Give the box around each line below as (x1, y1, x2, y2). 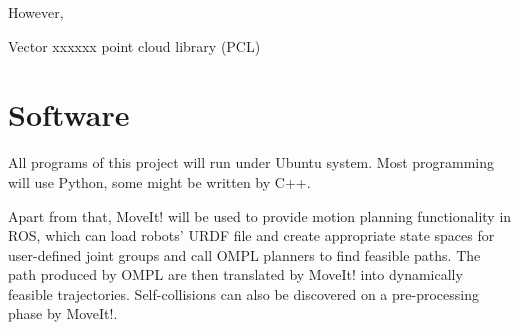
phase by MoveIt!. (8, 303, 118, 324)
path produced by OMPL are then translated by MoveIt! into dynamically (8, 264, 463, 285)
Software (8, 94, 130, 135)
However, (8, 2, 64, 22)
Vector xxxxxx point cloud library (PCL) (8, 35, 261, 56)
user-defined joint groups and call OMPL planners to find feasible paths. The (8, 244, 481, 265)
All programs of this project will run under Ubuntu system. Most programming (8, 152, 495, 173)
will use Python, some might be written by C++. (8, 171, 311, 192)
